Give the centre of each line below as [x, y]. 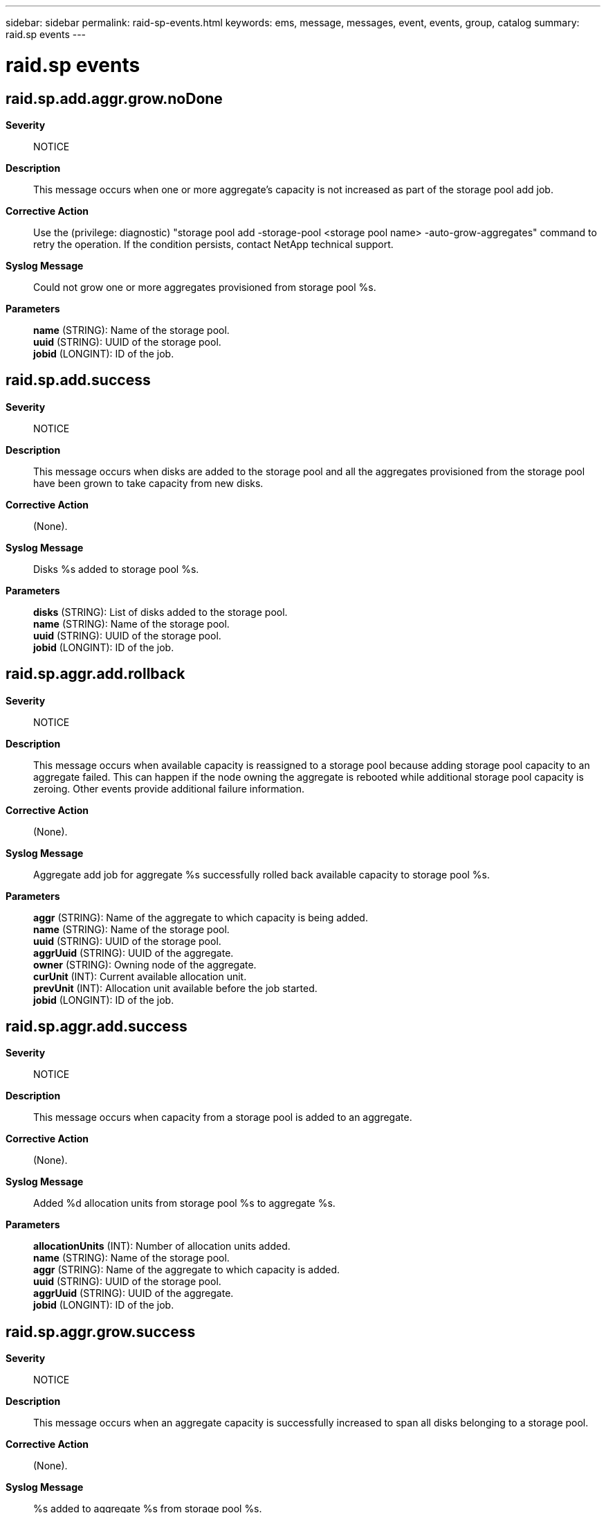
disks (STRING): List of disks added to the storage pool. [160, 612]
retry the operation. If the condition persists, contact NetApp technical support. [213, 244]
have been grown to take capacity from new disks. [148, 483]
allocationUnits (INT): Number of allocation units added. [162, 1246]
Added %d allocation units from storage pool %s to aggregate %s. [184, 1203]
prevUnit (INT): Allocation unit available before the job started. [175, 988]
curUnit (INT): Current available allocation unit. [140, 976]
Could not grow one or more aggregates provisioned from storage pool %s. [205, 287]
